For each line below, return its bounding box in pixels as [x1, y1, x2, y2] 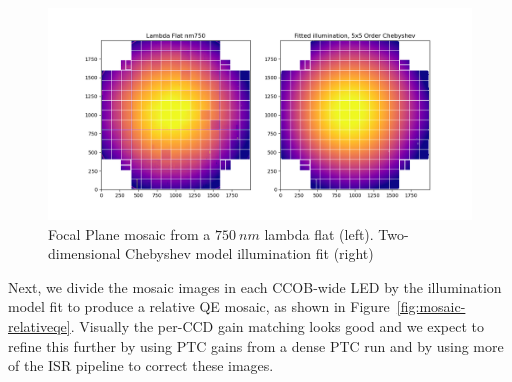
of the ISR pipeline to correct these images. [8, 355, 274, 376]
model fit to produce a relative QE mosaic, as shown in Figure [8, 296, 390, 317]
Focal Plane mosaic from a [48, 223, 211, 244]
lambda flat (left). [264, 223, 374, 244]
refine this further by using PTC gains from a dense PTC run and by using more [8, 335, 504, 356]
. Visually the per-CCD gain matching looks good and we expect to [70, 315, 485, 336]
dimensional [48, 243, 121, 264]
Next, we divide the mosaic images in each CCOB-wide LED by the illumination [8, 276, 502, 297]
